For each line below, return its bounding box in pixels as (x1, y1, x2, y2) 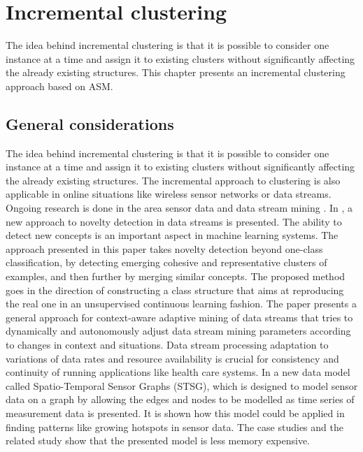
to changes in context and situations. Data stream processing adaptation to (6, 337, 329, 352)
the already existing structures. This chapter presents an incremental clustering (6, 65, 346, 80)
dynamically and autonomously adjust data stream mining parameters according (6, 323, 351, 338)
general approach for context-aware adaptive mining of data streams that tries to (6, 309, 353, 324)
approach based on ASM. (6, 78, 113, 93)
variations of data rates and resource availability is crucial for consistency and (6, 351, 339, 365)
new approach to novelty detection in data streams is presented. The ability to (6, 214, 342, 228)
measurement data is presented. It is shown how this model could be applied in (6, 405, 345, 420)
